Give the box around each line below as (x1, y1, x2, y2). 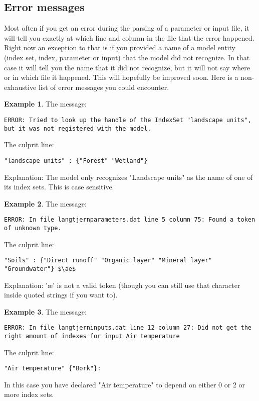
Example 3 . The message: (4, 306, 87, 317)
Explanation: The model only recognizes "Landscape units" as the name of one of (4, 171, 253, 182)
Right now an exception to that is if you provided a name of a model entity (4, 42, 235, 53)
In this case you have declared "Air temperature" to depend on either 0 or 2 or (4, 379, 245, 389)
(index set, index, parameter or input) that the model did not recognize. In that (4, 52, 250, 62)
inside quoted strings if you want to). (4, 289, 118, 300)
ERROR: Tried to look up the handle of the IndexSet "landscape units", (4, 116, 251, 124)
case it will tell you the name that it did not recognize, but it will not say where (4, 62, 250, 72)
